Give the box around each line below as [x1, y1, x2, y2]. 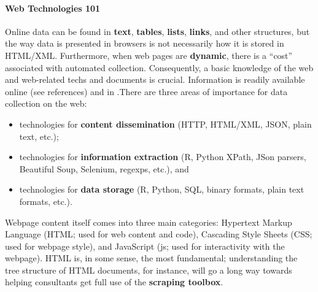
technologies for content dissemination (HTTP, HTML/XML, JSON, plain [19, 117, 312, 130]
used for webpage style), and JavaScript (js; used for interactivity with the [5, 239, 285, 252]
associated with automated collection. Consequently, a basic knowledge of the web [5, 61, 314, 74]
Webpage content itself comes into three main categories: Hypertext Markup [5, 215, 292, 228]
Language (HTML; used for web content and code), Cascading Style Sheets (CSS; [5, 228, 312, 240]
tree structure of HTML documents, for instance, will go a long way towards [5, 263, 292, 276]
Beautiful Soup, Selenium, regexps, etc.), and [19, 162, 189, 175]
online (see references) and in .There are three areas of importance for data [5, 85, 288, 98]
